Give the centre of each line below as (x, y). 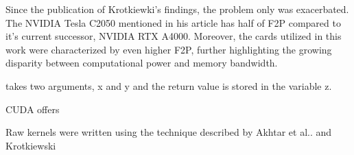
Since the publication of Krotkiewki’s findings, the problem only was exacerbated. (177, 9)
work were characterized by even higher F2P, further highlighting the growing (169, 49)
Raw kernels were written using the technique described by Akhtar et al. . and (169, 132)
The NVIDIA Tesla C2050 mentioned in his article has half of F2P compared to (173, 22)
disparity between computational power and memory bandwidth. (142, 63)
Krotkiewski (31, 145)
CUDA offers (33, 109)
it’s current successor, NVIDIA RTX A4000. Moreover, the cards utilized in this (174, 36)
